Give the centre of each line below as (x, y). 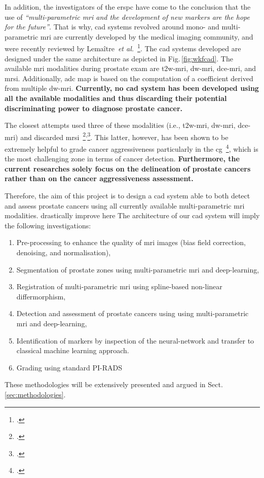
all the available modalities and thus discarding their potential (116, 98)
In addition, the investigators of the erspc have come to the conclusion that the (128, 7)
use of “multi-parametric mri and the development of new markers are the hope (127, 16)
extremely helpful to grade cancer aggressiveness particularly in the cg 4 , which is (131, 148)
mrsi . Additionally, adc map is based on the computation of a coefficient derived (129, 78)
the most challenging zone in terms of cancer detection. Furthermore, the (122, 159)
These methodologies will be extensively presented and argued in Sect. (114, 384)
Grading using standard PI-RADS (69, 367)
